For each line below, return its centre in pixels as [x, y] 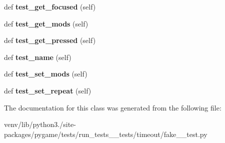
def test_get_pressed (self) [50, 40]
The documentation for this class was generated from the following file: [113, 107]
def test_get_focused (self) [50, 6]
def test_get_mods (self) [46, 23]
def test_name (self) [38, 57]
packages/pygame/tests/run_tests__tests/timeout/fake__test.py [106, 134]
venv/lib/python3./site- [40, 124]
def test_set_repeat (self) [48, 90]
